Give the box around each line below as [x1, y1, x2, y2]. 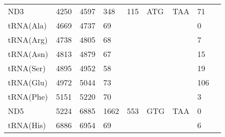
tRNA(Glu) [8, 77, 48, 88]
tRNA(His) [8, 119, 46, 131]
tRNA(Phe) [8, 91, 48, 102]
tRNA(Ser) [8, 62, 46, 74]
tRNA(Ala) [8, 20, 47, 31]
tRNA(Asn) [8, 48, 48, 59]
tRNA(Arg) [8, 34, 48, 45]
